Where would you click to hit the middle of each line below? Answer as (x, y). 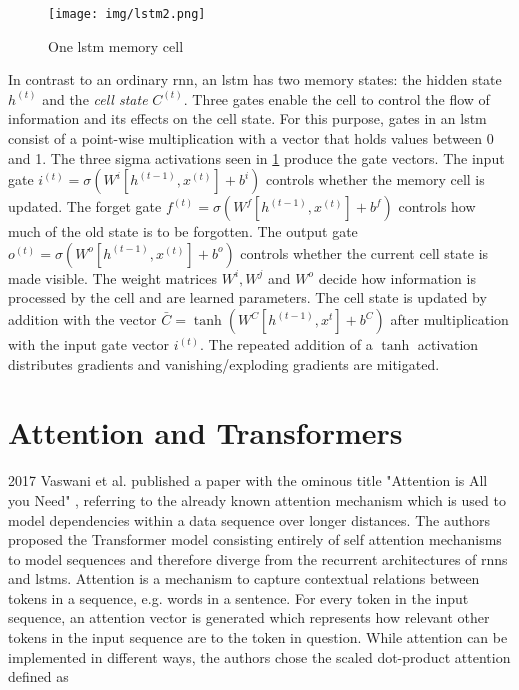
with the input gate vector (89, 344)
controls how (437, 206)
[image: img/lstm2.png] (127, 14)
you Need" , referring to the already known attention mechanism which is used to (257, 499)
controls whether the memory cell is (375, 179)
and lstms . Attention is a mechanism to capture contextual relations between (244, 578)
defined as (38, 676)
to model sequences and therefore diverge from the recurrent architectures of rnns (258, 558)
